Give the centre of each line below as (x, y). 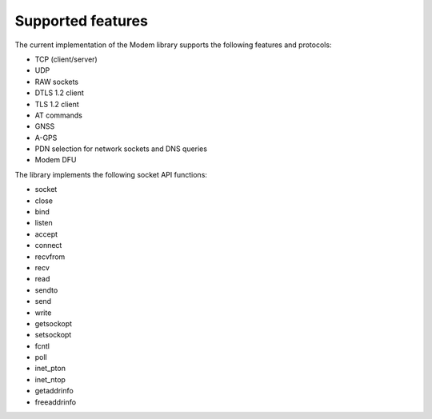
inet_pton (50, 369)
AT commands (59, 115)
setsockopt (53, 335)
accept (46, 234)
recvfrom (50, 257)
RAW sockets (57, 82)
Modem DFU (56, 160)
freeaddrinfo (55, 402)
